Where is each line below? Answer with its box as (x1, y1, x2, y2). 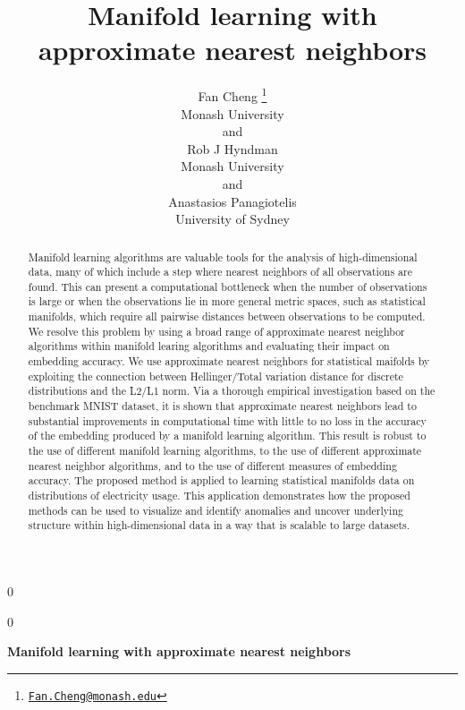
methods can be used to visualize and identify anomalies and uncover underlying (28, 502, 403, 518)
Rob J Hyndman (187, 139, 278, 158)
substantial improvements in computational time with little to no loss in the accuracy (28, 413, 427, 428)
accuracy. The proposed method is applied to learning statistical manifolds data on (28, 473, 415, 488)
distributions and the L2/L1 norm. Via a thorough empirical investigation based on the (28, 383, 435, 398)
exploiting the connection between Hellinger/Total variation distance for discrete (28, 368, 403, 383)
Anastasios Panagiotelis (168, 192, 297, 210)
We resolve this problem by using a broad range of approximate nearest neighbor (28, 323, 405, 338)
